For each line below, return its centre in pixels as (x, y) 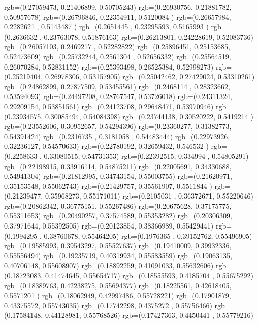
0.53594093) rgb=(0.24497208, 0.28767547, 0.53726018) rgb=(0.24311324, (118, 96)
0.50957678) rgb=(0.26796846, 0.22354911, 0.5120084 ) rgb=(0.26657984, (118, 17)
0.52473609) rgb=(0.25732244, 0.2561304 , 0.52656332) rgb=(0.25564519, (118, 56)
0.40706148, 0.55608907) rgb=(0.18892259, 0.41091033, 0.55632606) (109, 265)
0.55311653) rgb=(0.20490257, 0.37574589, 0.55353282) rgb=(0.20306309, (118, 216)
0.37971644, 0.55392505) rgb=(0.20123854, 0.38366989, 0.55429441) (109, 226)
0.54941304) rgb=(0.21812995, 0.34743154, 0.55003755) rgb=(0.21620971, (118, 176)
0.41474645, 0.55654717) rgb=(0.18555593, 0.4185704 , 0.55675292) (149, 276)
